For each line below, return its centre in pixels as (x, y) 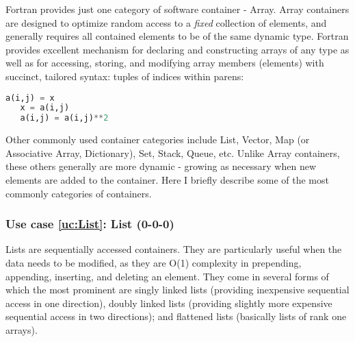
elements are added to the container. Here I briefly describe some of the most (167, 179)
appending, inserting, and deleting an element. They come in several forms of (167, 276)
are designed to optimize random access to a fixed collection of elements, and (166, 22)
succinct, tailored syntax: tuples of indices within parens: (125, 76)
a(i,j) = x (30, 98)
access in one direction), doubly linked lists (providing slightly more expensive (169, 303)
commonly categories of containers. (79, 193)
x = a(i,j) (45, 108)
